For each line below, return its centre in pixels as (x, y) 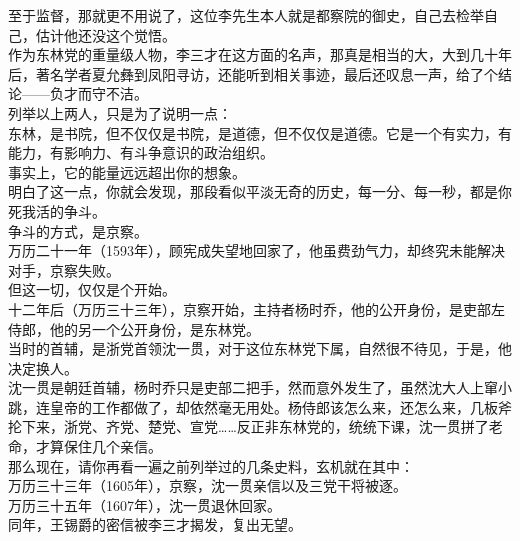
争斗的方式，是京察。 (78, 230)
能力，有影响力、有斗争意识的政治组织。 (141, 152)
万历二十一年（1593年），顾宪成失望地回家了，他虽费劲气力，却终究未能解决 (256, 250)
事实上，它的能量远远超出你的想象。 (127, 171)
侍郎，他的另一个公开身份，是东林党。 (134, 328)
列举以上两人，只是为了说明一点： (120, 112)
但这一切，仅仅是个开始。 (92, 289)
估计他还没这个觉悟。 (105, 34)
